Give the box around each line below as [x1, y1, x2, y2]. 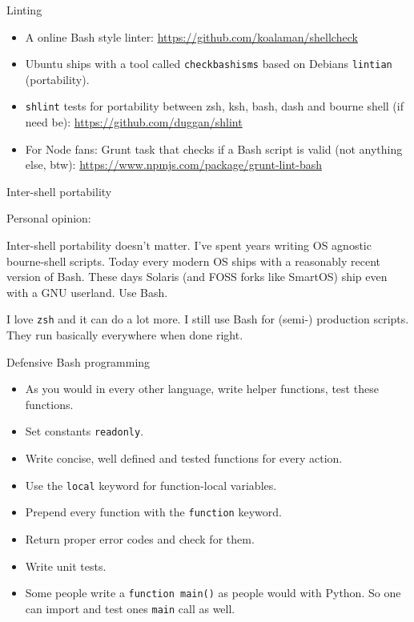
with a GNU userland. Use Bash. [6, 283, 168, 300]
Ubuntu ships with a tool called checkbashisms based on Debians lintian [25, 55, 392, 72]
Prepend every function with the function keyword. [25, 504, 282, 520]
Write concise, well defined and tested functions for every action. [25, 450, 343, 467]
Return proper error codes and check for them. [25, 531, 255, 548]
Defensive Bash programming [6, 353, 151, 370]
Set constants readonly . [25, 423, 144, 439]
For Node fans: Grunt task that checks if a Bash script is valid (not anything [25, 140, 403, 157]
